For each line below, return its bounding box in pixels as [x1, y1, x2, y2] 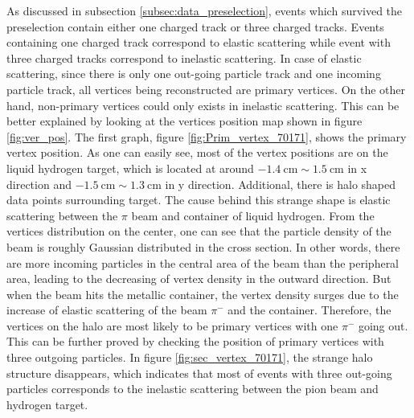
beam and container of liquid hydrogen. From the [131, 207, 375, 223]
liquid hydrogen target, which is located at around [6, 159, 254, 176]
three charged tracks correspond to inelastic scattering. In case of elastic [6, 49, 362, 66]
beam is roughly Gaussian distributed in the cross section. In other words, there [6, 238, 400, 255]
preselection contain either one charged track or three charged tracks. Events [6, 18, 384, 35]
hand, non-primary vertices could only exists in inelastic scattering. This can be [6, 96, 400, 113]
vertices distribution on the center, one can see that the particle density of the [6, 223, 391, 240]
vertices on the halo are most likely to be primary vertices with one [6, 317, 338, 334]
